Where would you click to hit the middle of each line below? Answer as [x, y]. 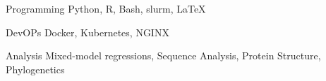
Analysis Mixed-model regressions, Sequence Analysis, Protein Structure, [163, 56]
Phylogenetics [35, 69]
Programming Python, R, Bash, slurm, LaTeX [106, 8]
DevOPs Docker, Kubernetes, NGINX [87, 32]
